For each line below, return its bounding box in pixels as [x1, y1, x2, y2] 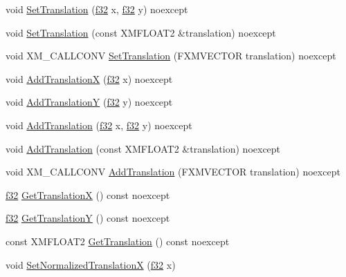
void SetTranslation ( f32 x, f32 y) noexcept [6, 2, 188, 16]
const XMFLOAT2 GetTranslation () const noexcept [6, 233, 230, 248]
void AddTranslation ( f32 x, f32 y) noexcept [6, 117, 192, 132]
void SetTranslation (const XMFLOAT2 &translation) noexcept [6, 25, 276, 39]
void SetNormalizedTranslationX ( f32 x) [6, 257, 176, 271]
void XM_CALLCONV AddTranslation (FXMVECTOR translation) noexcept [6, 164, 340, 179]
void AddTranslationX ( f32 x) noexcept [6, 71, 173, 86]
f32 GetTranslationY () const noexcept [6, 211, 170, 225]
